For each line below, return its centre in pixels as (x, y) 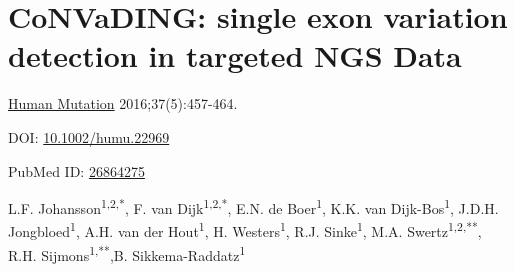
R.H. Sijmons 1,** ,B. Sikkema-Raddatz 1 (127, 253)
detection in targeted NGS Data (235, 55)
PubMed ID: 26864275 (76, 170)
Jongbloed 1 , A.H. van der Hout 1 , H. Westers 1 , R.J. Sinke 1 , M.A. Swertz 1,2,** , (245, 229)
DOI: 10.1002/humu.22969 (89, 136)
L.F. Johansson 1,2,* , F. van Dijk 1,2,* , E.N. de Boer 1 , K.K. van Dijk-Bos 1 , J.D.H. (253, 206)
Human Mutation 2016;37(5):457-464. (123, 103)
